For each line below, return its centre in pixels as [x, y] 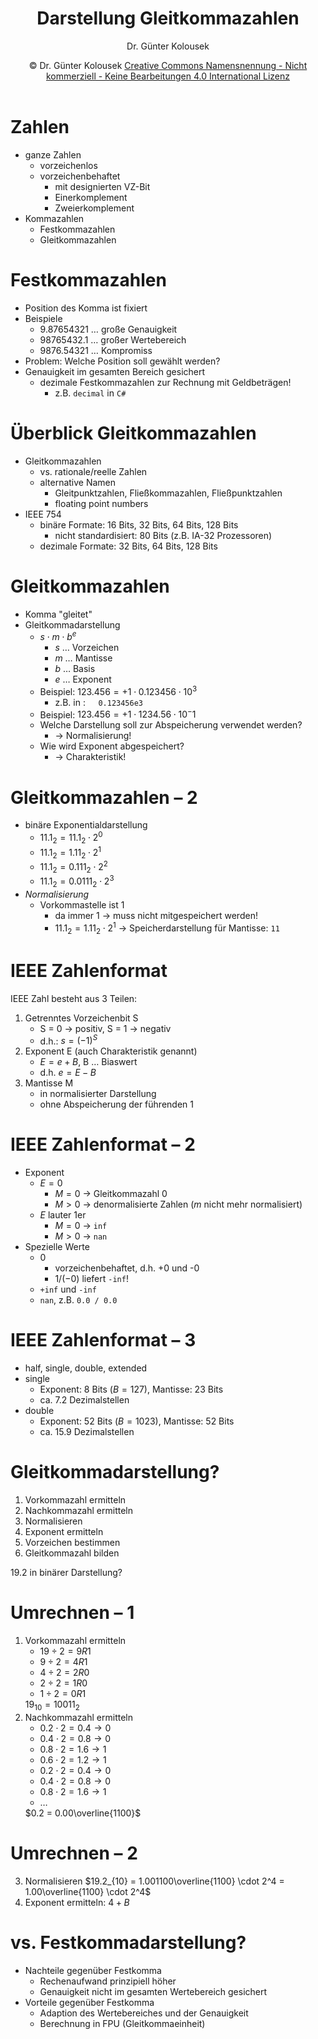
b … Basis [75, 669]
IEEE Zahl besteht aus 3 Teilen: [74, 998]
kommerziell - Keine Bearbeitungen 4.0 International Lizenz [167, 76]
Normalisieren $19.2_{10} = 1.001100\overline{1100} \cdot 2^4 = [154, 1881]
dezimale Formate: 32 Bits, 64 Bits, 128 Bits [128, 546]
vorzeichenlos [68, 165]
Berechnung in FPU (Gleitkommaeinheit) [122, 2023]
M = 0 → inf [81, 1226]
